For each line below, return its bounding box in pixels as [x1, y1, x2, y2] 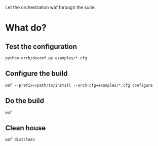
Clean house [5, 124, 46, 132]
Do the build [5, 96, 45, 105]
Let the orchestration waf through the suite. [5, 5, 96, 10]
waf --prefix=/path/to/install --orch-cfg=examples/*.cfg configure [5, 83, 153, 88]
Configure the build [5, 69, 68, 78]
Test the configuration [5, 42, 77, 51]
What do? [5, 22, 47, 33]
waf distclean [5, 137, 35, 142]
